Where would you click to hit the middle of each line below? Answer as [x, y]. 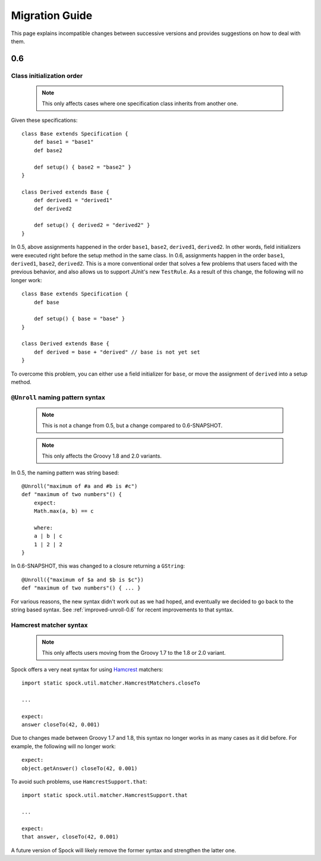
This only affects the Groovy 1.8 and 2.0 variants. [102, 456]
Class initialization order [47, 75]
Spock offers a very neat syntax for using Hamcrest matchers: [87, 669]
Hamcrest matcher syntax [49, 625]
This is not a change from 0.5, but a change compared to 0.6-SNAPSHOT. [132, 425]
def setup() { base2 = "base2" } [83, 167]
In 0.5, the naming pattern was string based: [65, 472]
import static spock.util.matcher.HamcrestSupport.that [105, 795]
